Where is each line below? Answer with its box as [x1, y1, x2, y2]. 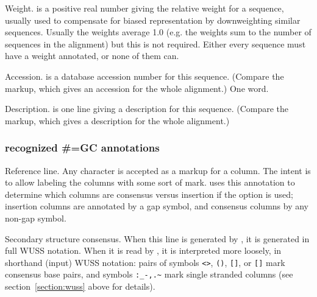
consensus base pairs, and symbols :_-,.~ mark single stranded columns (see [5, 268, 293, 281]
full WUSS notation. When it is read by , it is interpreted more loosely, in [5, 244, 282, 257]
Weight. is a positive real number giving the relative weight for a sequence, [5, 2, 284, 14]
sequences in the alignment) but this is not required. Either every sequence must [5, 37, 306, 50]
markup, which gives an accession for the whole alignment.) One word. [5, 82, 269, 94]
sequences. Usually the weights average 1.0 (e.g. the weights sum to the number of [5, 26, 312, 38]
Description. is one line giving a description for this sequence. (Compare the [5, 102, 289, 115]
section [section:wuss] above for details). [5, 280, 155, 293]
